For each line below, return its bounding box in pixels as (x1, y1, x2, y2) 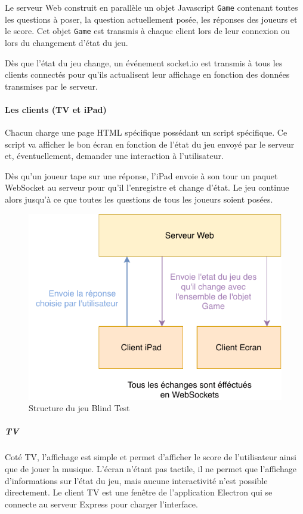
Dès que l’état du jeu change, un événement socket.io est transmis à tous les (5, 56, 283, 69)
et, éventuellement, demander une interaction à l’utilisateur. (5, 149, 224, 162)
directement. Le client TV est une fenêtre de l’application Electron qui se (5, 486, 273, 498)
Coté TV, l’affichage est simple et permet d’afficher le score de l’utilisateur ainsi (5, 451, 296, 463)
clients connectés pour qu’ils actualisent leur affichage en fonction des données (5, 68, 290, 81)
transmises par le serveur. (5, 79, 98, 92)
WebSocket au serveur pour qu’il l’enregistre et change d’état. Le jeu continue (5, 181, 289, 194)
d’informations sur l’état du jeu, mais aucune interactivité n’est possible (5, 474, 268, 487)
